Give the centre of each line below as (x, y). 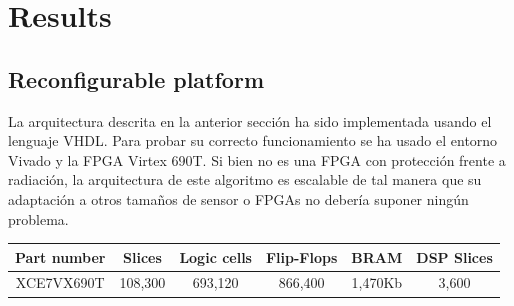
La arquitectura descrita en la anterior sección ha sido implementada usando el (250, 120)
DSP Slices (454, 256)
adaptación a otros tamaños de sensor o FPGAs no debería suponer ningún (238, 198)
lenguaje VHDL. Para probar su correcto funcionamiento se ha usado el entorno (253, 140)
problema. (38, 218)
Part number (60, 256)
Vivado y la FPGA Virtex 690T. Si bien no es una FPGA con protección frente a (257, 159)
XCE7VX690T (60, 282)
